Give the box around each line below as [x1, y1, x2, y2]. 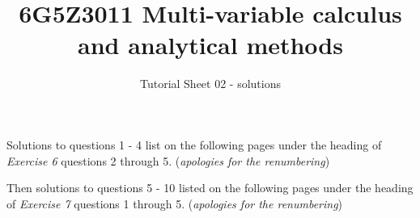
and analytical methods [78, 28, 343, 61]
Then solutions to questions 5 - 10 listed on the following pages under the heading [6, 179, 414, 196]
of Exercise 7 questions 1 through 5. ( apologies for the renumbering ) [6, 195, 343, 212]
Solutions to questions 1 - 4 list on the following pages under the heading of [6, 136, 382, 153]
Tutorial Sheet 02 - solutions [139, 75, 282, 92]
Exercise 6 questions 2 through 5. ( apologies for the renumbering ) [6, 152, 330, 169]
